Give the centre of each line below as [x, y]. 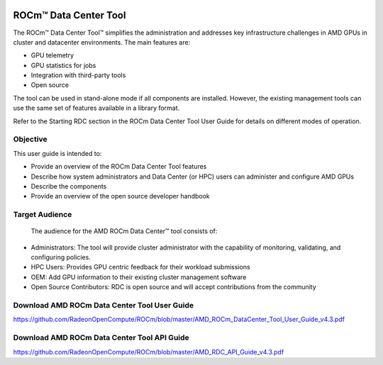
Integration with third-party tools [78, 75]
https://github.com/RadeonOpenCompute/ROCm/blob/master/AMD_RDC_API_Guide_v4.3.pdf [149, 352]
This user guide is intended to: [57, 153]
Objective [30, 140]
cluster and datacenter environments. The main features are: [102, 42]
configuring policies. [61, 257]
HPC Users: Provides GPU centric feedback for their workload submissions [141, 267]
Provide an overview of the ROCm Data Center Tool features [119, 167]
